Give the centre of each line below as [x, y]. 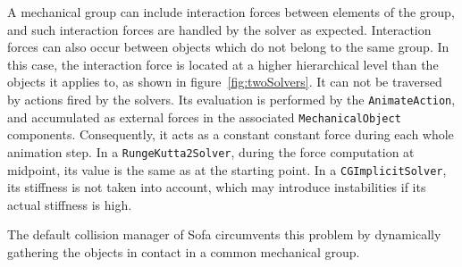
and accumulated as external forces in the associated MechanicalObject [204, 117]
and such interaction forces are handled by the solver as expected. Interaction [219, 29]
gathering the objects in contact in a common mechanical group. [184, 251]
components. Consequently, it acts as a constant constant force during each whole [231, 134]
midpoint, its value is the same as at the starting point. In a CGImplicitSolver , [227, 169]
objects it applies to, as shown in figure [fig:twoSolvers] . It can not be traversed [225, 82]
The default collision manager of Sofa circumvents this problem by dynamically [224, 234]
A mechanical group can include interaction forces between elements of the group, [231, 12]
